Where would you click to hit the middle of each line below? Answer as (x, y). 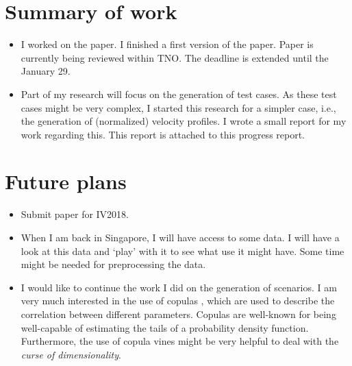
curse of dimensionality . (71, 354)
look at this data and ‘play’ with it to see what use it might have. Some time (183, 251)
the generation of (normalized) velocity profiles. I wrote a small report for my (184, 121)
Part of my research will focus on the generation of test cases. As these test (179, 94)
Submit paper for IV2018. (75, 214)
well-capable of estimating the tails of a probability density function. (165, 327)
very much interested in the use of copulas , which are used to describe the (178, 301)
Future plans (66, 181)
